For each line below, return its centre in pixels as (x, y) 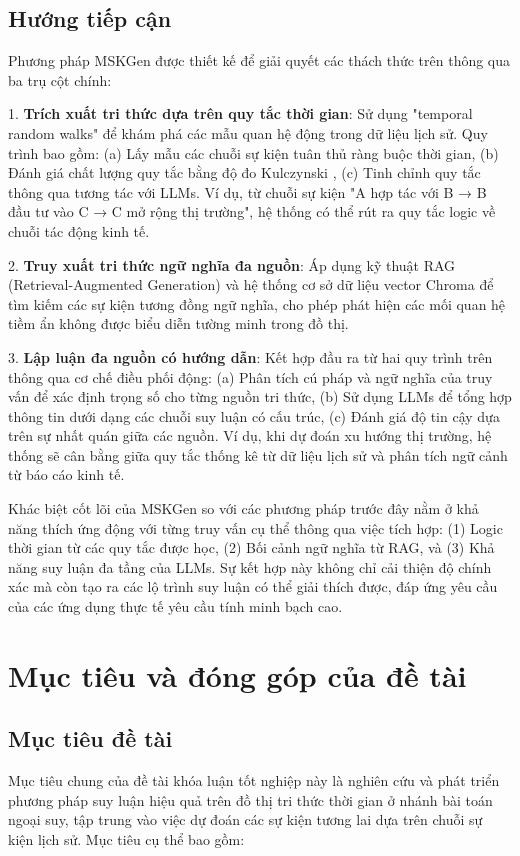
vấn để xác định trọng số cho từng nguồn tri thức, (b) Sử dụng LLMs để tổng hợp (260, 396)
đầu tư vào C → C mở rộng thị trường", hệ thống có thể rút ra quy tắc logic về (252, 211)
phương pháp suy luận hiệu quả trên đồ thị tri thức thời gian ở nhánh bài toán (250, 799)
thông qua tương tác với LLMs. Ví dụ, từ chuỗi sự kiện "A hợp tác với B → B (247, 191)
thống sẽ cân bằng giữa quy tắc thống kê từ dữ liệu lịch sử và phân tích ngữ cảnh (258, 454)
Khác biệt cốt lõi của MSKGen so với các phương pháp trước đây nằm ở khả (243, 508)
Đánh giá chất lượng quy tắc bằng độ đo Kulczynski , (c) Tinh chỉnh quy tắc (244, 172)
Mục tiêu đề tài (90, 738)
